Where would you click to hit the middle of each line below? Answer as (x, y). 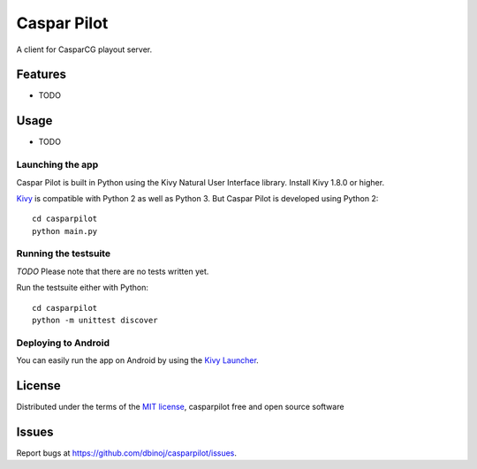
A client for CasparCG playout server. (84, 49)
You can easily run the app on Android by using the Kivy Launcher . (138, 360)
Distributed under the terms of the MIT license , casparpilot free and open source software (180, 407)
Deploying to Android (63, 343)
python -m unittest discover (95, 320)
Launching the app (57, 165)
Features (41, 75)
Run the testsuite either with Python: (83, 288)
